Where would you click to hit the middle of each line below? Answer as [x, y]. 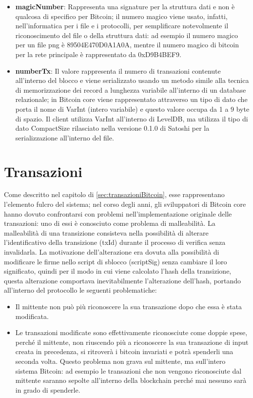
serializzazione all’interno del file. [65, 137]
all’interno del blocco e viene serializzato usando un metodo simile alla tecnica [132, 80]
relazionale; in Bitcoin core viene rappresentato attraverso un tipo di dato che [131, 99]
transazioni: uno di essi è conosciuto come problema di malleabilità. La [110, 223]
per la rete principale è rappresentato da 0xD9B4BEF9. [98, 54]
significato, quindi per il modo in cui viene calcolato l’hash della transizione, [118, 271]
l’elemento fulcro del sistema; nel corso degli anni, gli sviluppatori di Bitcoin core [125, 204]
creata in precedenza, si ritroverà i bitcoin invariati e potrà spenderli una [124, 351]
